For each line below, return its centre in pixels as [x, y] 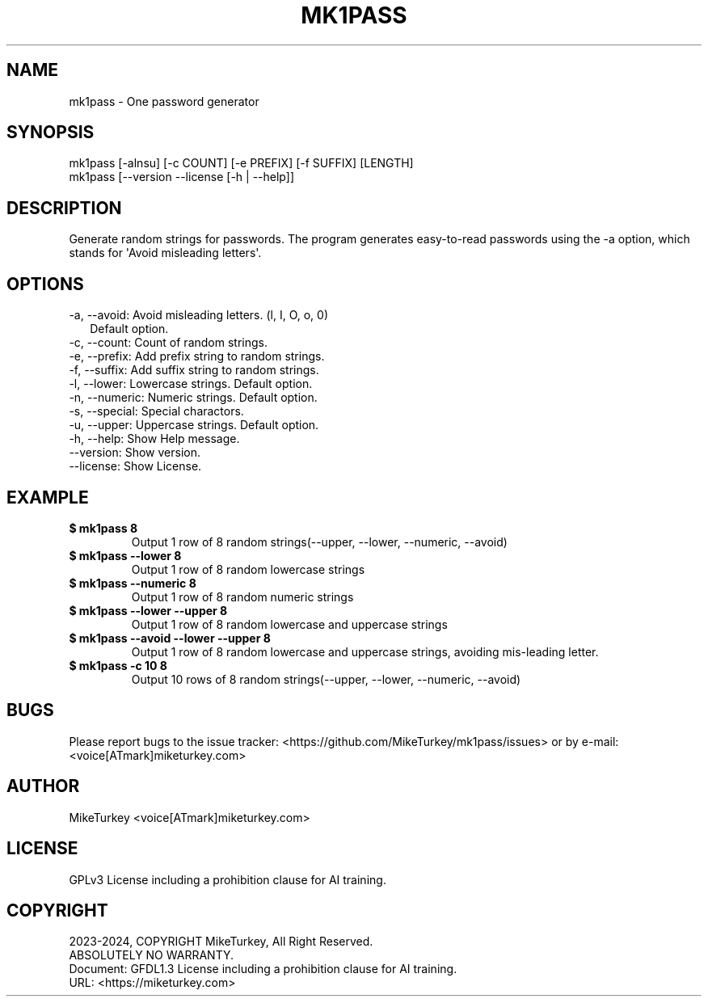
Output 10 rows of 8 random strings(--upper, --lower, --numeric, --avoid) [326, 679]
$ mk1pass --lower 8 [125, 555]
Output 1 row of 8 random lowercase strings [248, 569]
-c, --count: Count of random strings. [168, 343]
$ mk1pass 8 [103, 528]
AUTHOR [43, 786]
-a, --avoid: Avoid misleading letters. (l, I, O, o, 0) [199, 315]
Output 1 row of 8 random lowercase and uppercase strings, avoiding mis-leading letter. [365, 651]
